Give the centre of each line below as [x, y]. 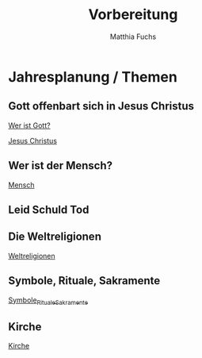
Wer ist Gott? [29, 125]
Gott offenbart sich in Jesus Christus [101, 106]
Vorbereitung [133, 15]
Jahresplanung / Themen [93, 77]
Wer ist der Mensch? [61, 166]
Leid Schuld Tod [49, 209]
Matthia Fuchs [133, 37]
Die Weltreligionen [55, 237]
